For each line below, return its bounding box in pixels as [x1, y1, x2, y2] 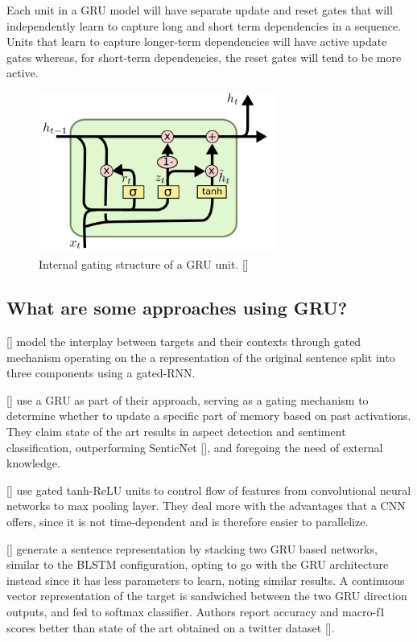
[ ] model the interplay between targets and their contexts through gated [6, 333, 361, 350]
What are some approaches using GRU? [6, 295, 348, 320]
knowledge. [6, 455, 60, 471]
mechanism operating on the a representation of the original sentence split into [6, 348, 395, 365]
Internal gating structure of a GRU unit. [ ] [39, 256, 249, 273]
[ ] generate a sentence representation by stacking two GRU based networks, [6, 540, 378, 557]
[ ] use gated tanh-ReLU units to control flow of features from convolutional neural [6, 481, 411, 498]
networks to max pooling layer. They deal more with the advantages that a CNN [6, 497, 406, 514]
